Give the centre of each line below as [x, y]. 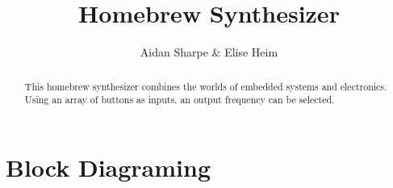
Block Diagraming [109, 167]
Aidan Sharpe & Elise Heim [209, 52]
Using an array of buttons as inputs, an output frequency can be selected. [180, 100]
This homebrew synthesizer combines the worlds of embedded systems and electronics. [206, 86]
